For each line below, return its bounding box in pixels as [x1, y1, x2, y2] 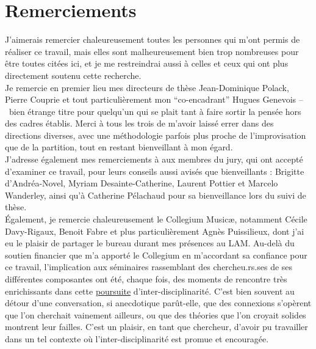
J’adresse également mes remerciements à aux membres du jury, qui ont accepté [5, 153, 303, 166]
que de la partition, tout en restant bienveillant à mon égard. [5, 141, 233, 153]
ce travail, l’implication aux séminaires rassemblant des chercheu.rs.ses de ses [5, 260, 293, 273]
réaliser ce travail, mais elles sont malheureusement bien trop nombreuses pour [5, 45, 299, 57]
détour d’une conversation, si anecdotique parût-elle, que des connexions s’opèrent [5, 296, 312, 309]
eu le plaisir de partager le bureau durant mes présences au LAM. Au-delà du [5, 237, 295, 249]
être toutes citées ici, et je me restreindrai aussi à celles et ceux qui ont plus [5, 57, 289, 70]
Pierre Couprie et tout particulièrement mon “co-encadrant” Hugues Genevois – [5, 93, 303, 106]
